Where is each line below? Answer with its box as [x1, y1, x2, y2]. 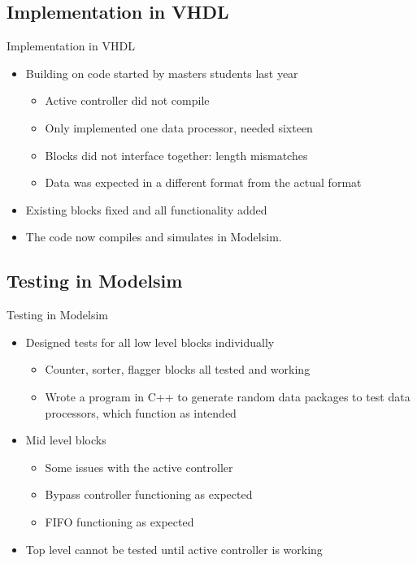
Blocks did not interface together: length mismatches [45, 146, 308, 163]
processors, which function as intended [45, 404, 237, 421]
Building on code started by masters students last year [25, 64, 298, 81]
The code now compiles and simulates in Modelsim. [25, 228, 282, 245]
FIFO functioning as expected [45, 513, 194, 530]
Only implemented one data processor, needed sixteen [45, 119, 313, 136]
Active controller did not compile [45, 92, 210, 109]
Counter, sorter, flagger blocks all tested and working [45, 361, 311, 378]
